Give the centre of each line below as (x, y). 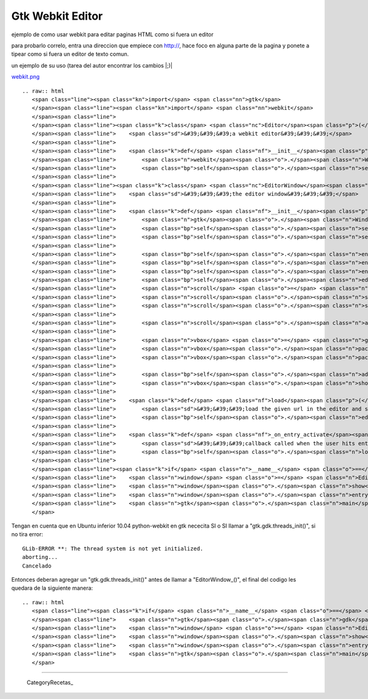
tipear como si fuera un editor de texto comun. (70, 54)
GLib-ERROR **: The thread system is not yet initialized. (113, 549)
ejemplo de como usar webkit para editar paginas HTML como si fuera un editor (113, 34)
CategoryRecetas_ (50, 682)
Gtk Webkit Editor (57, 16)
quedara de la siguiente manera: (52, 588)
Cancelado (37, 566)
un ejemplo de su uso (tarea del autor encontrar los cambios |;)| (92, 65)
